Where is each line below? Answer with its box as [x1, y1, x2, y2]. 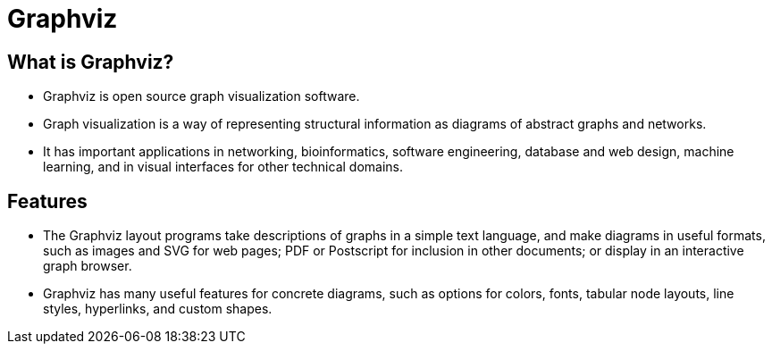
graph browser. [43, 258, 132, 274]
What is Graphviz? [7, 50, 174, 73]
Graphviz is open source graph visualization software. [43, 88, 360, 104]
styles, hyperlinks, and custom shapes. [43, 301, 273, 317]
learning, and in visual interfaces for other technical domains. [43, 159, 403, 175]
